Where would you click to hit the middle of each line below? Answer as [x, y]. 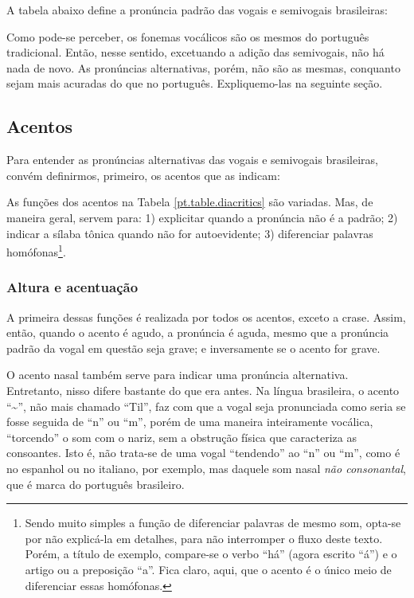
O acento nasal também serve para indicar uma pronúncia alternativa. [178, 375]
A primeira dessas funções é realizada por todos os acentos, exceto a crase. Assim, [206, 317]
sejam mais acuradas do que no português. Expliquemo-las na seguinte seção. [195, 83]
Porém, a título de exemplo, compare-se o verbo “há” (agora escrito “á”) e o [211, 554]
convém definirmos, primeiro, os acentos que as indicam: [143, 175]
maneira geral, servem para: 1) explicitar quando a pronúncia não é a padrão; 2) [202, 217]
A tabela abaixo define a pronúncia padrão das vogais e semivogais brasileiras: [197, 10]
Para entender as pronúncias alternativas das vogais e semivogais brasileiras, [192, 160]
